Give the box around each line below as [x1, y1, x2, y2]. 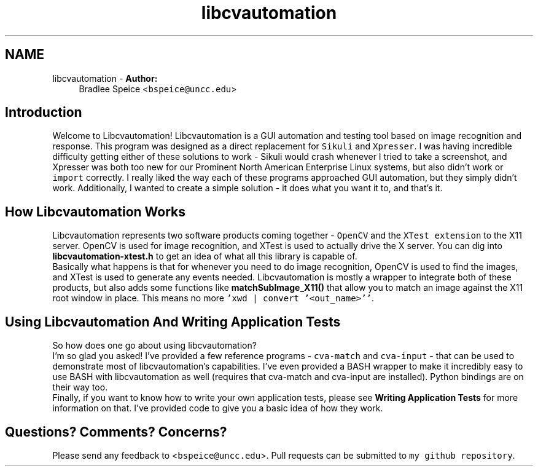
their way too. [52, 382, 108, 393]
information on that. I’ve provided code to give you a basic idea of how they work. [52, 403, 383, 414]
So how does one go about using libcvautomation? [52, 340, 257, 351]
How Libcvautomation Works [5, 204, 186, 220]
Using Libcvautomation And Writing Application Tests [5, 314, 341, 330]
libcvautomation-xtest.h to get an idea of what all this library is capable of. [52, 251, 357, 262]
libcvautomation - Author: [52, 73, 158, 84]
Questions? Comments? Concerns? [5, 424, 227, 440]
